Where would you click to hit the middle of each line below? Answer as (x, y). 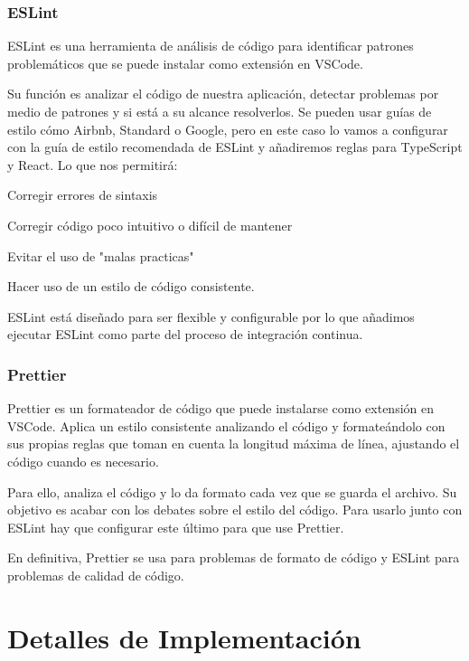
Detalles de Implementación (184, 637)
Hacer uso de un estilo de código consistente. (131, 286)
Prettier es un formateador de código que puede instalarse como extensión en (221, 408)
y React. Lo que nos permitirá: (93, 164)
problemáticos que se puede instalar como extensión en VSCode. (185, 63)
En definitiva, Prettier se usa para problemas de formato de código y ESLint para (234, 557)
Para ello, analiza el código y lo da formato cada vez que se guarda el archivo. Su (232, 491)
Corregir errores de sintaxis (83, 195)
